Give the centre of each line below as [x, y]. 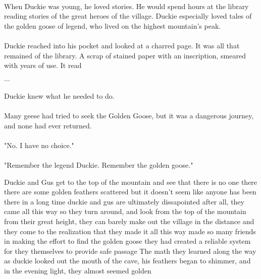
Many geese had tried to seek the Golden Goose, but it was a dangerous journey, [129, 116]
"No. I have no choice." [39, 145]
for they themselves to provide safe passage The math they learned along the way [130, 251]
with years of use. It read [43, 65]
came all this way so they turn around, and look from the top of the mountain [125, 211]
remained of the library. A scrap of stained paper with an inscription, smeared [125, 55]
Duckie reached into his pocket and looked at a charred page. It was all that [122, 45]
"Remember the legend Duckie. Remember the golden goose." [99, 165]
